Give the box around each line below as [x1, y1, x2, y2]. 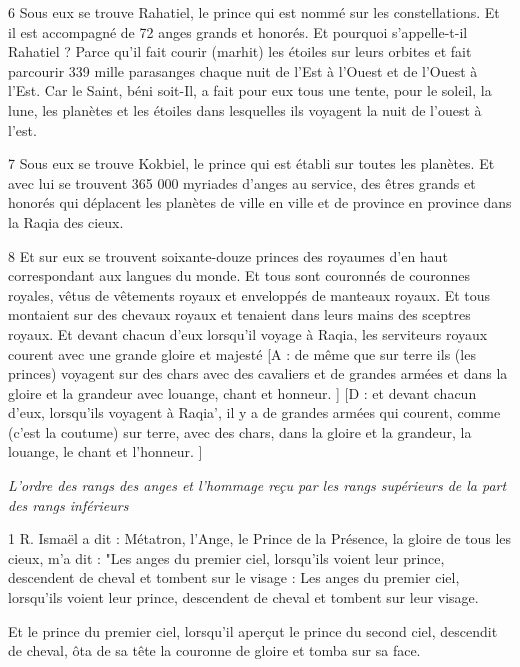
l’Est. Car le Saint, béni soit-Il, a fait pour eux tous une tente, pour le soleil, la [8, 80, 492, 101]
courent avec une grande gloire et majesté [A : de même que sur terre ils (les [8, 343, 476, 364]
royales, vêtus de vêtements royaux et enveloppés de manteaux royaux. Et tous [8, 284, 491, 305]
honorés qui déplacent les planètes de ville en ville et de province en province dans [8, 192, 512, 213]
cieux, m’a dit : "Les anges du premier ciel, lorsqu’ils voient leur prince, [8, 547, 445, 568]
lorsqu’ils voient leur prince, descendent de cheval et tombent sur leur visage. [8, 587, 479, 608]
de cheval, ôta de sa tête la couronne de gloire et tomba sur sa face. [8, 640, 421, 661]
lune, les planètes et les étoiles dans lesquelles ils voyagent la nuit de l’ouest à [8, 99, 482, 120]
